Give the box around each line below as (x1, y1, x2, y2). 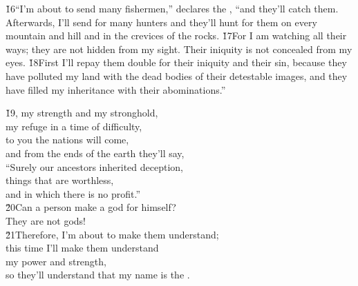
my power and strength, (6, 254, 106, 268)
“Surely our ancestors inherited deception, (6, 159, 183, 174)
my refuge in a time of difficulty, (6, 119, 142, 133)
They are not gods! (6, 213, 86, 227)
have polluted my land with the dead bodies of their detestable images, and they (6, 68, 348, 83)
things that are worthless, (6, 173, 114, 187)
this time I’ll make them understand (6, 241, 159, 255)
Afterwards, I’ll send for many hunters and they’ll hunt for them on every (6, 14, 317, 29)
